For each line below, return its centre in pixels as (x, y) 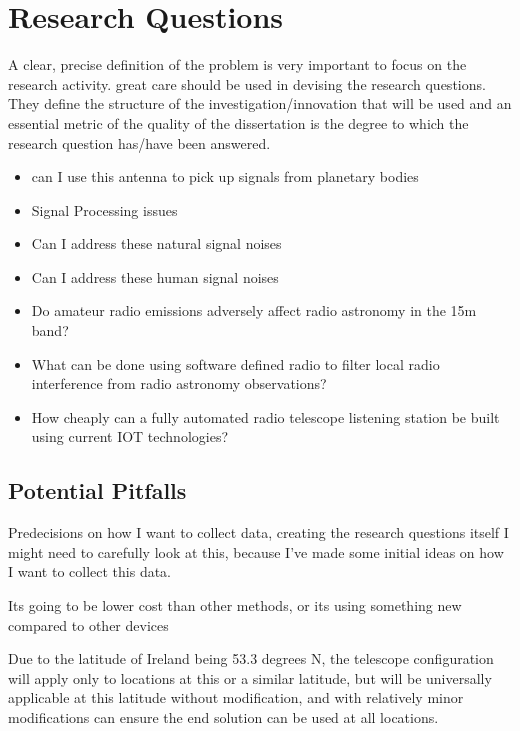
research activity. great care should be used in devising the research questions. (247, 83)
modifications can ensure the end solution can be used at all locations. (223, 716)
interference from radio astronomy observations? (179, 383)
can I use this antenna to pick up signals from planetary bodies (225, 176)
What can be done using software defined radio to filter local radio (235, 363)
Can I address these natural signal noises (156, 243)
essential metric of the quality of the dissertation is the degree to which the (238, 122)
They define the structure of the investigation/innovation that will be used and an (260, 103)
